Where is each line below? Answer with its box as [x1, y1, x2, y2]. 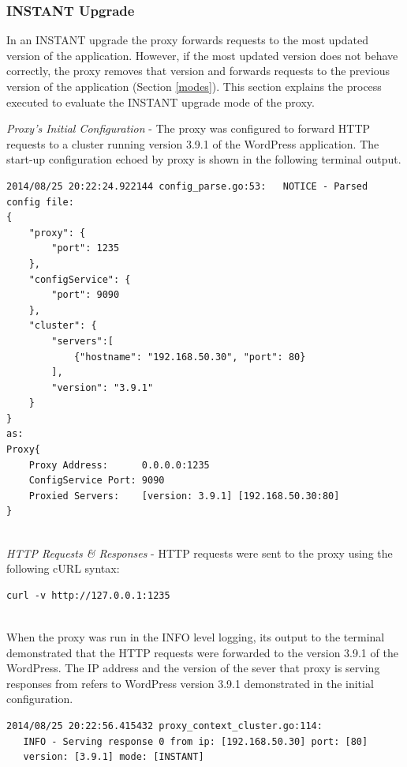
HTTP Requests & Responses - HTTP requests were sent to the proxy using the [6, 544, 393, 561]
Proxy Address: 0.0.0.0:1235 [28, 459, 210, 471]
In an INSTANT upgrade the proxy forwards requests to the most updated [6, 32, 369, 48]
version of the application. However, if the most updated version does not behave [6, 47, 398, 63]
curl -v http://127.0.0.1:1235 [6, 589, 170, 601]
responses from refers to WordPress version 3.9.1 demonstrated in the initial [6, 675, 374, 691]
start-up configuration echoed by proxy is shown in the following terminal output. [6, 151, 401, 167]
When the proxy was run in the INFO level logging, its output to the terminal [6, 629, 385, 645]
